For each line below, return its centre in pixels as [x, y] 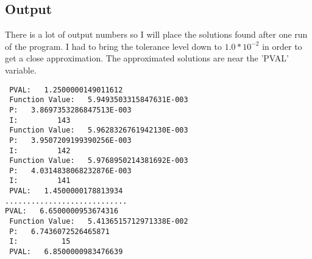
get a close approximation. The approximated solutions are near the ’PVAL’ [147, 58]
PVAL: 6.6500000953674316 [62, 211]
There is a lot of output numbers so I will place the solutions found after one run [156, 34]
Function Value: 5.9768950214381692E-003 [99, 161]
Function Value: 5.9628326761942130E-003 [99, 130]
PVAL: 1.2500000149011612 [66, 90]
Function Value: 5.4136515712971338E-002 [99, 222]
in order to [282, 46]
